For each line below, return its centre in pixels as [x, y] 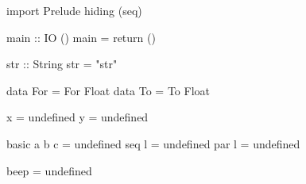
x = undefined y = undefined [77, 117]
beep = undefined [49, 170]
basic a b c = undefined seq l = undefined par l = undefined [153, 143]
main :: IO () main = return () [81, 37]
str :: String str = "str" [62, 64]
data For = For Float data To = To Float [108, 90]
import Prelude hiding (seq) [74, 10]
